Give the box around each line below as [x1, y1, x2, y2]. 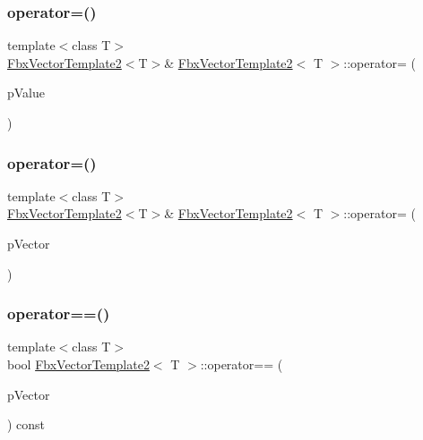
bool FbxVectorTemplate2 [7, 355, 150, 373]
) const [7, 415, 46, 434]
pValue [7, 83, 46, 102]
